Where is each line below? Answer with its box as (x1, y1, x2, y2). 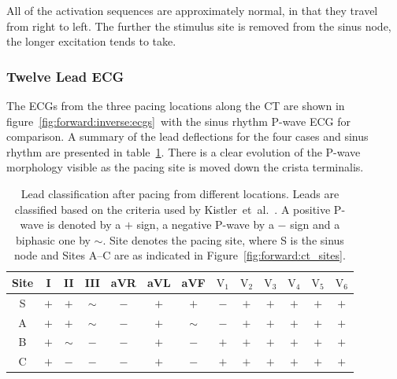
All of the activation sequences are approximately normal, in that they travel (6, 2, 378, 18)
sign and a (290, 216, 340, 233)
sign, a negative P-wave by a (136, 216, 274, 233)
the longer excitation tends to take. (6, 33, 176, 50)
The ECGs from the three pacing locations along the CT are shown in (6, 98, 345, 113)
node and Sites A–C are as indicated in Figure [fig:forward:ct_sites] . (14, 247, 346, 263)
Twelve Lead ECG (6, 66, 124, 86)
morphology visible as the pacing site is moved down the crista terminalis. (6, 159, 364, 175)
